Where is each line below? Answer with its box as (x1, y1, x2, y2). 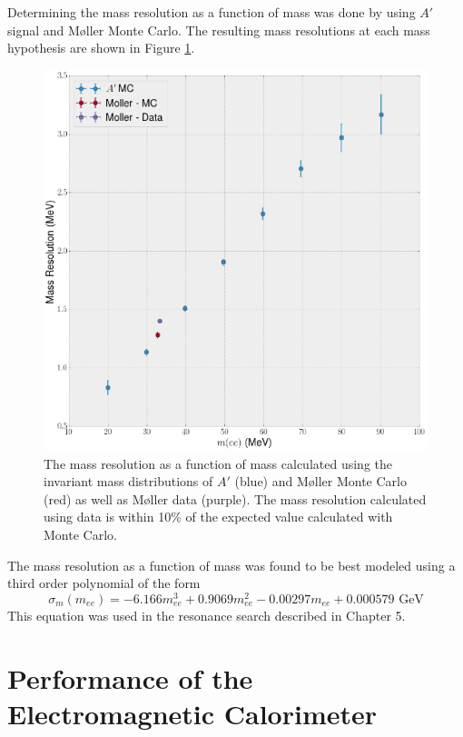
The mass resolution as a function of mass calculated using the (44, 453, 392, 473)
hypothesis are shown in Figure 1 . (7, 38, 195, 57)
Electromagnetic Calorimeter (7, 694, 378, 732)
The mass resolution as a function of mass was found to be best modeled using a (7, 555, 456, 574)
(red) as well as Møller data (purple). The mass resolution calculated (44, 489, 427, 508)
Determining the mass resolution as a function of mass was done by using (7, 3, 416, 21)
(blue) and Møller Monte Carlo (234, 472, 407, 491)
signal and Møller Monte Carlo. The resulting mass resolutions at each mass (7, 20, 430, 39)
